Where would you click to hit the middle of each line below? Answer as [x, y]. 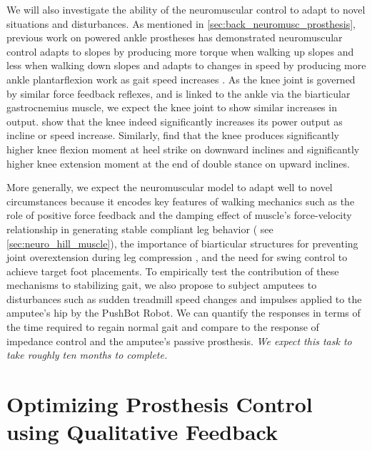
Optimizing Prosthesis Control [160, 404]
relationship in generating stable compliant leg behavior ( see [140, 229]
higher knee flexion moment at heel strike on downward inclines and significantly [183, 149]
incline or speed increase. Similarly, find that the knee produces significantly [173, 135]
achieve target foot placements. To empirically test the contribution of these [173, 271]
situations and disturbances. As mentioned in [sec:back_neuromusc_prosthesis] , [181, 23]
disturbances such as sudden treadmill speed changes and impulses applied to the [184, 298]
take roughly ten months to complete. [87, 355]
